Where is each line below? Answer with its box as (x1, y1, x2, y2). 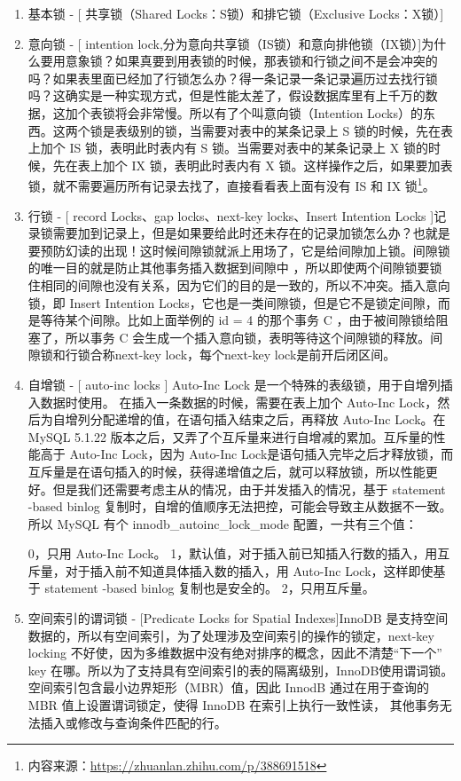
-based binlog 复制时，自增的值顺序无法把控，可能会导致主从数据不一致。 (27, 497, 452, 516)
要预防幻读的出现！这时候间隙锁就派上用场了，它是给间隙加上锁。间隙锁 (27, 241, 450, 259)
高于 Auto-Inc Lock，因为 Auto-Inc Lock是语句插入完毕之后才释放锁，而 (40, 445, 454, 463)
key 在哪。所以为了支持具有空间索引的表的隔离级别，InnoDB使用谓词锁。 (27, 660, 454, 679)
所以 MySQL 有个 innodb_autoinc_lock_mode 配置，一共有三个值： (27, 514, 418, 532)
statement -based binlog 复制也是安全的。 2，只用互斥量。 (44, 579, 375, 597)
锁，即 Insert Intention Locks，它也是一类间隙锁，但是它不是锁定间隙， (27, 293, 438, 312)
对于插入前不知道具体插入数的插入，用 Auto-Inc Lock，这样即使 (65, 561, 434, 580)
